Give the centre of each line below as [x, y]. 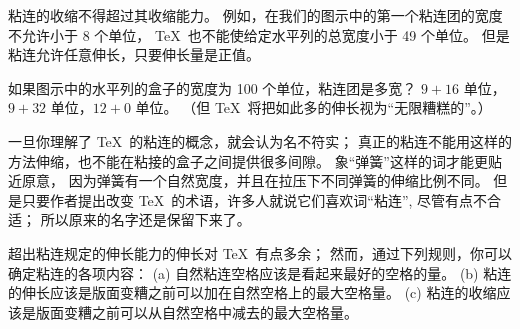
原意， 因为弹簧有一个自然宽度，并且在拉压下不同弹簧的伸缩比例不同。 [255, 180]
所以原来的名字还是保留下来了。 [145, 219]
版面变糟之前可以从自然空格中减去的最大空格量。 [196, 311]
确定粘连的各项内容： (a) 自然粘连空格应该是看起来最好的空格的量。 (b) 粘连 [260, 272]
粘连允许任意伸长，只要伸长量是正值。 [134, 54]
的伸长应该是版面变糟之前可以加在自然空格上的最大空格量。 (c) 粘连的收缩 [252, 292]
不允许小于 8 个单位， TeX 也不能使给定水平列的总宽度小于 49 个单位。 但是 [259, 34]
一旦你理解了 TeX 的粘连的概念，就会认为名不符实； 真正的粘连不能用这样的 [260, 140]
